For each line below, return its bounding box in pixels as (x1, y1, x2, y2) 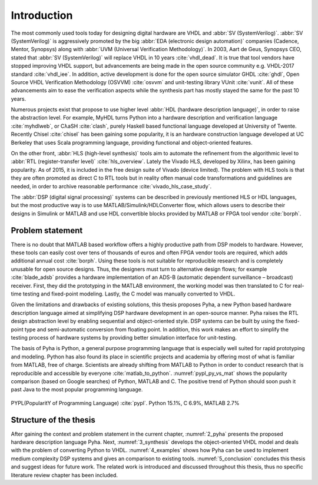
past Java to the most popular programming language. (11, 386, 143, 393)
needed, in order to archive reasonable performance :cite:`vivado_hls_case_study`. (11, 182, 212, 190)
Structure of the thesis (11, 415, 95, 425)
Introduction (11, 9, 73, 22)
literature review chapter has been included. (11, 471, 118, 479)
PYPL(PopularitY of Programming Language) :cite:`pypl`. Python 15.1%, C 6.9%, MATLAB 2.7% (11, 399, 240, 406)
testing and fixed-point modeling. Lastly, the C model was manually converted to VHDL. (22, 290, 236, 297)
